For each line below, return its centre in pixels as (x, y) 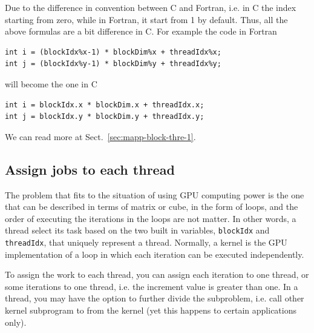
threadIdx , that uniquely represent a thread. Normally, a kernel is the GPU (146, 242)
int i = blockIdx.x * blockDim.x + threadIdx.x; (105, 105)
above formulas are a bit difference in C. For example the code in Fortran (141, 31)
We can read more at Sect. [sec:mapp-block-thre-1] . (100, 136)
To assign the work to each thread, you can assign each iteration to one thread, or (157, 274)
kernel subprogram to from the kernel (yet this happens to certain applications (151, 310)
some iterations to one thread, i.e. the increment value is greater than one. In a (152, 286)
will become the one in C (51, 83)
